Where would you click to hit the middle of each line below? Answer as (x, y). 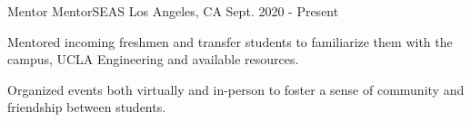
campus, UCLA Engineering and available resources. (153, 59)
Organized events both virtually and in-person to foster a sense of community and (236, 89)
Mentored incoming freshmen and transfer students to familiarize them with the (230, 41)
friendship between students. (87, 107)
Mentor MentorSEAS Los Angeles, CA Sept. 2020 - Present (173, 11)
